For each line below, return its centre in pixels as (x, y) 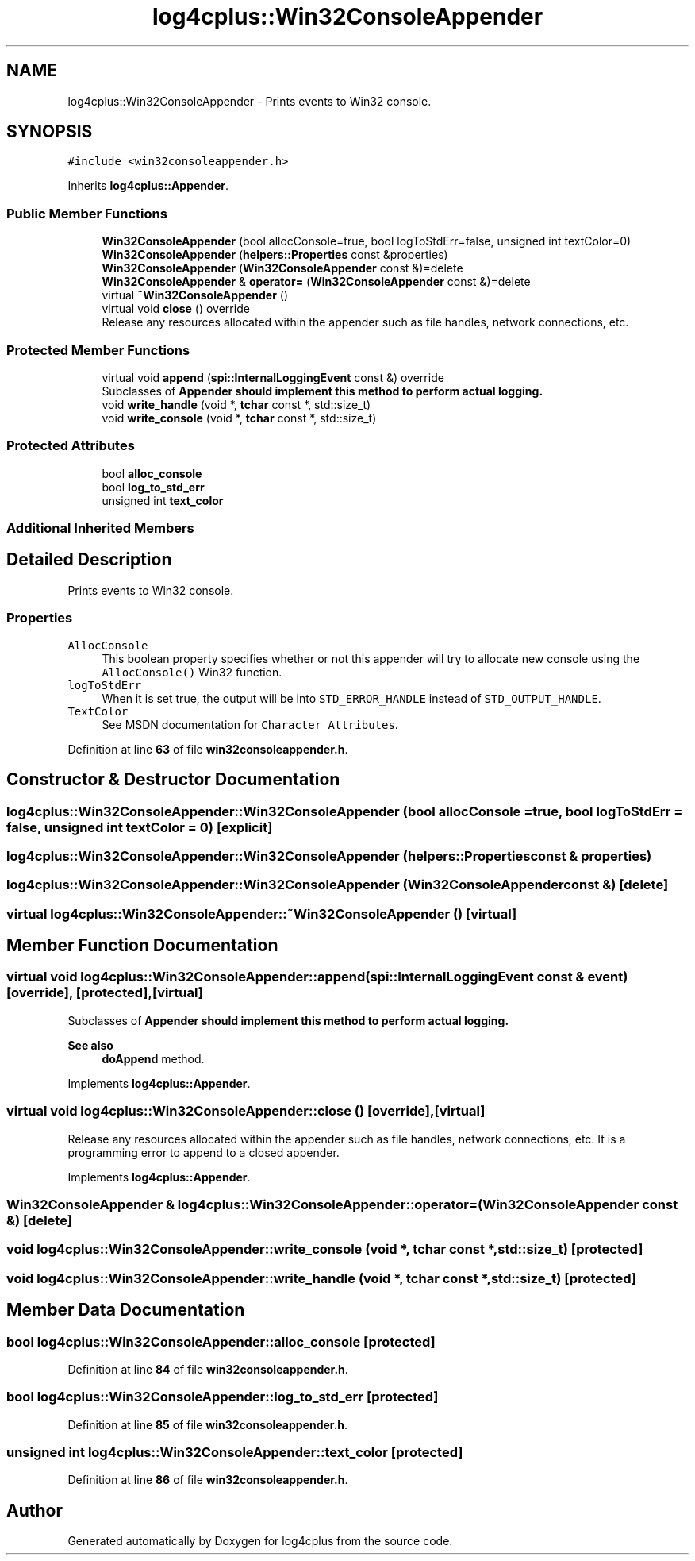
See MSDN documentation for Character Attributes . (250, 724)
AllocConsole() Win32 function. (192, 672)
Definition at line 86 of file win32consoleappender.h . (208, 1480)
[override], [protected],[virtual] (105, 993)
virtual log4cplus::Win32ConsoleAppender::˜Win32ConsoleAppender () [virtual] (262, 913)
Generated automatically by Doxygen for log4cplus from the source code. (260, 1541)
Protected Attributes (71, 446)
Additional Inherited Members (100, 528)
